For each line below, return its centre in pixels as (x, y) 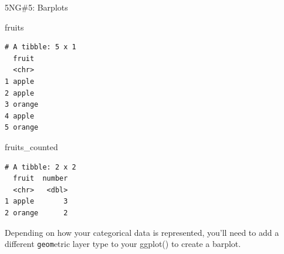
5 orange (22, 128)
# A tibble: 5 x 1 (40, 47)
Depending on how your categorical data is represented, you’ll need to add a (142, 232)
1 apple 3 (36, 201)
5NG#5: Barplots (36, 7)
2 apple (20, 93)
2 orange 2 (36, 213)
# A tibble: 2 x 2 (40, 167)
